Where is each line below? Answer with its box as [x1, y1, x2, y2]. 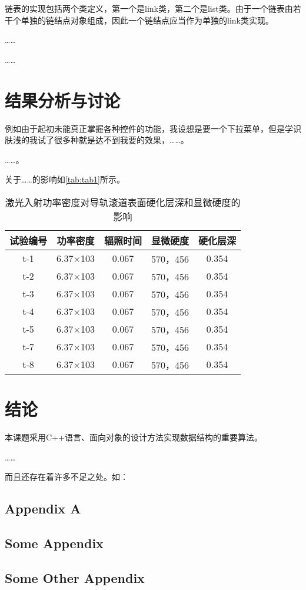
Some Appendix [5, 533, 104, 552]
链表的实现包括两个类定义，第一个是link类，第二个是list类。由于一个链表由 [5, 2, 293, 14]
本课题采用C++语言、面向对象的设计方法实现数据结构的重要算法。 [5, 431, 262, 443]
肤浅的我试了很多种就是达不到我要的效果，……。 [5, 134, 189, 146]
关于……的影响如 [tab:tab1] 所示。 [5, 173, 125, 185]
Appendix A [5, 499, 81, 518]
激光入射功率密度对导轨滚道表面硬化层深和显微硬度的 [5, 195, 241, 209]
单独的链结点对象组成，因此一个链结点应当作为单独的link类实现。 [21, 14, 274, 26]
